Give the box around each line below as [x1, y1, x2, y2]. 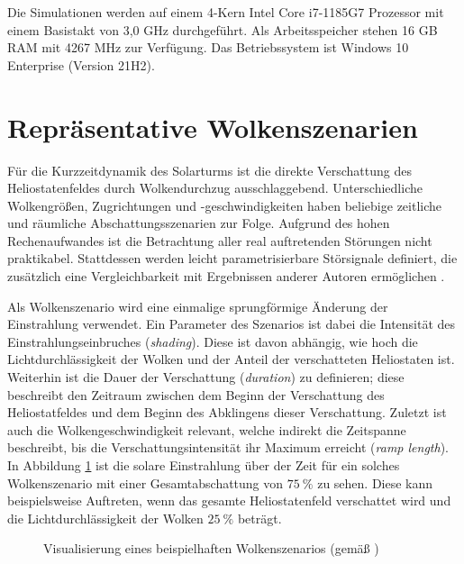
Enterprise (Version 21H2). [7, 55, 155, 74]
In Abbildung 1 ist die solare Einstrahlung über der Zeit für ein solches [7, 456, 400, 474]
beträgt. [237, 508, 282, 527]
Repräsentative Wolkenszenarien [7, 108, 418, 145]
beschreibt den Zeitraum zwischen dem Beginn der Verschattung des [7, 385, 385, 404]
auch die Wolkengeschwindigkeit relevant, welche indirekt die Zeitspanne [7, 420, 406, 439]
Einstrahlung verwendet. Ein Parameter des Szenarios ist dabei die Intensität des [7, 314, 456, 333]
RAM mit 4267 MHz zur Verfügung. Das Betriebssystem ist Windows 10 [7, 38, 409, 57]
